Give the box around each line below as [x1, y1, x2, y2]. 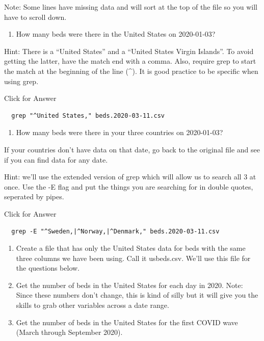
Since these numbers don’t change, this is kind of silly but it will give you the [16, 290, 258, 300]
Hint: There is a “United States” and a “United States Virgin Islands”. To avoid [4, 45, 254, 56]
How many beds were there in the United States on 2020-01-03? [16, 29, 216, 39]
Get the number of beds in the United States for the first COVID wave [16, 317, 238, 327]
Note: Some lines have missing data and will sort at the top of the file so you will [4, 2, 257, 12]
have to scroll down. [4, 11, 67, 22]
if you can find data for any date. [4, 154, 108, 165]
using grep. [4, 75, 39, 86]
